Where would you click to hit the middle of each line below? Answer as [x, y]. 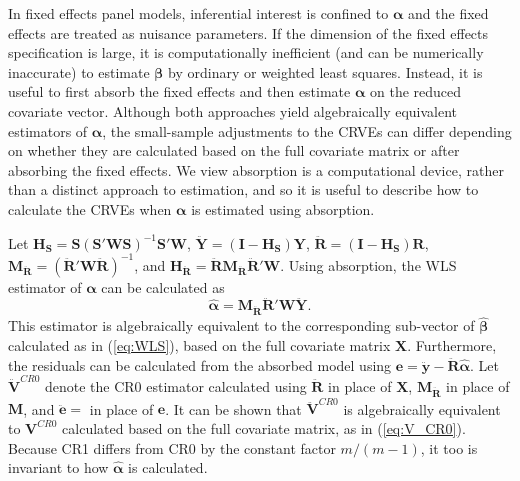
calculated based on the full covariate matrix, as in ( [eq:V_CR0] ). [264, 427]
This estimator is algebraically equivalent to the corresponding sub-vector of [241, 325]
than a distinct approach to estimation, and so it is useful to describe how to [243, 189]
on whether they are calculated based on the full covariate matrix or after [234, 150]
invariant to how [58, 467]
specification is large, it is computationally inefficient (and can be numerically [246, 52]
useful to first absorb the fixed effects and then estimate [179, 91]
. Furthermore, [452, 345]
